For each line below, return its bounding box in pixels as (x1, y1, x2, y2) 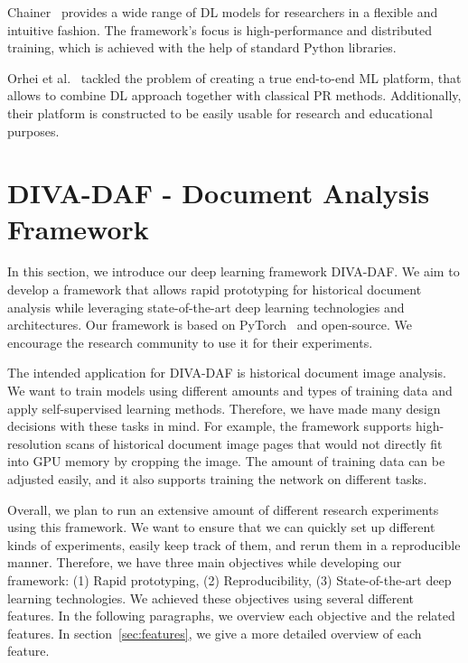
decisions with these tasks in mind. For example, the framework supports (7, 416, 412, 435)
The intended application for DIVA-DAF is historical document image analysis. (7, 363, 446, 382)
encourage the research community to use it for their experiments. (7, 332, 373, 351)
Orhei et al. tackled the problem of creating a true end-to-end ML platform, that (7, 68, 462, 87)
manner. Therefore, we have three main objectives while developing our (7, 553, 402, 572)
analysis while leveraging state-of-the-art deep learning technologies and (7, 297, 405, 316)
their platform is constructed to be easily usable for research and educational (7, 103, 433, 122)
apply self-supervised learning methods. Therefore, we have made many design (7, 398, 441, 417)
